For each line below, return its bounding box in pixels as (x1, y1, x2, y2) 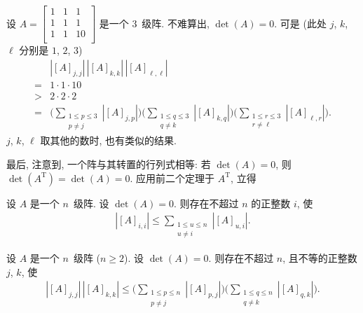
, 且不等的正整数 (282, 250, 357, 265)
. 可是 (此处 (274, 15, 327, 30)
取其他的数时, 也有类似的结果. (40, 133, 177, 148)
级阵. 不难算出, (142, 15, 210, 30)
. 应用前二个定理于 (130, 170, 215, 185)
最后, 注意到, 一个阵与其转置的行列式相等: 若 (6, 157, 211, 172)
